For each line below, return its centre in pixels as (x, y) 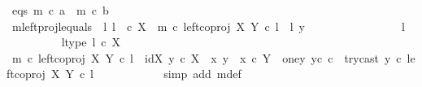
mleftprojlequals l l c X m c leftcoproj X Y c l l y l (208, 26)
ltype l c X (91, 42)
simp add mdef (202, 74)
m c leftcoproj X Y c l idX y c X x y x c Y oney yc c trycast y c (207, 57)
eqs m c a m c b (60, 10)
